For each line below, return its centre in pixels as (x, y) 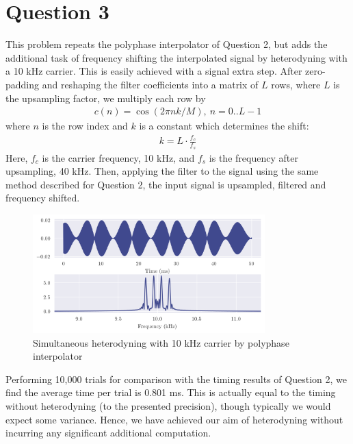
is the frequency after (253, 157)
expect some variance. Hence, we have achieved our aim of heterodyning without (174, 419)
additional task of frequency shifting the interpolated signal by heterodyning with (176, 57)
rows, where (296, 84)
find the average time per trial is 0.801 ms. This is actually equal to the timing (171, 392)
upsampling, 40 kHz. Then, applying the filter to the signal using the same (162, 171)
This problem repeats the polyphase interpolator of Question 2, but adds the (167, 44)
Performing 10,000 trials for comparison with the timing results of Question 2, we (176, 379)
